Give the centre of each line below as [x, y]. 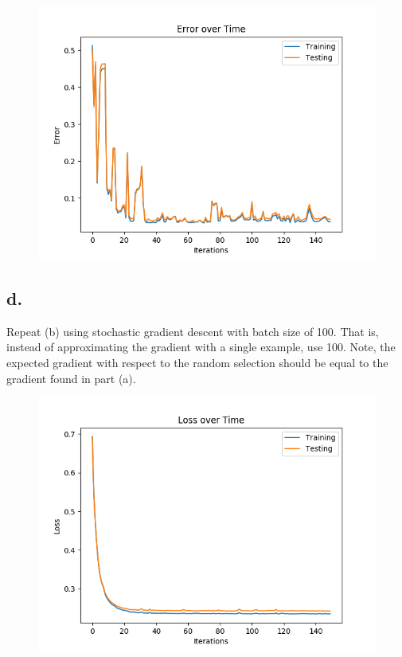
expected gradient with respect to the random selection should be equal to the [197, 362]
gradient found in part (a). [71, 378]
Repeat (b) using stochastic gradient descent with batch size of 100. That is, [193, 331]
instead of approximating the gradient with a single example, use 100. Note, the [201, 347]
